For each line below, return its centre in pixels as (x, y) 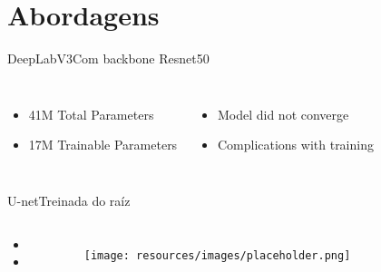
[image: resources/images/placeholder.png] (217, 255)
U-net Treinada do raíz (69, 200)
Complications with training (295, 145)
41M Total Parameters (91, 114)
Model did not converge (283, 114)
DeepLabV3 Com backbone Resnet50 (108, 58)
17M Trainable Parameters (103, 145)
